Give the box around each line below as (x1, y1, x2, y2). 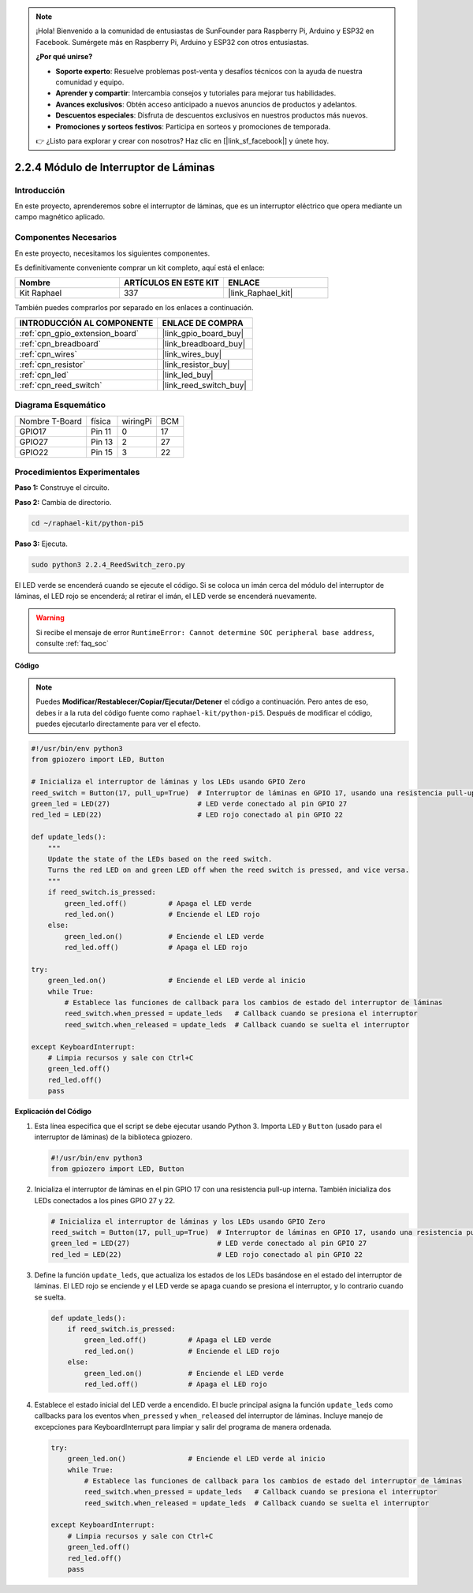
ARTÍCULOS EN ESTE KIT (123, 277, 220, 288)
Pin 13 (91, 436, 114, 447)
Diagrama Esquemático (14, 399, 106, 410)
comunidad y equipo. (55, 77, 125, 87)
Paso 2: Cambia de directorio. (14, 497, 112, 507)
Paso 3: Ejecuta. (14, 539, 69, 548)
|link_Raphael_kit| (228, 288, 293, 299)
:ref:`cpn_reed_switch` (19, 380, 102, 391)
